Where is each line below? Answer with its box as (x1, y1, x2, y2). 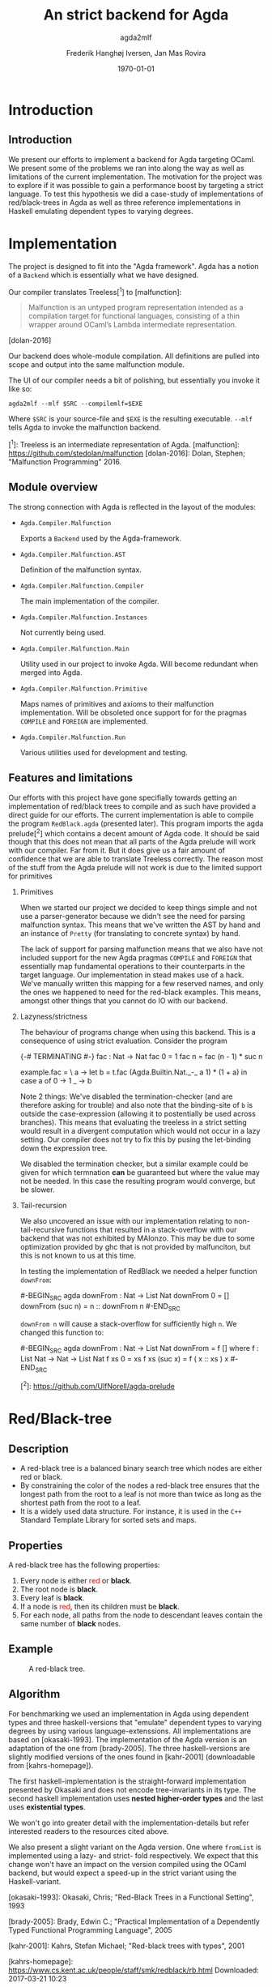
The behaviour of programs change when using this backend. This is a (19, 1028, 257, 1037)
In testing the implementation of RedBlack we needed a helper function (19, 1267, 257, 1276)
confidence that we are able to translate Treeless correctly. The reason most (8, 854, 264, 864)
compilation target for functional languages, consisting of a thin (28, 311, 240, 321)
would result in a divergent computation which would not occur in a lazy (19, 1126, 261, 1136)
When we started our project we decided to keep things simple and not (19, 903, 257, 912)
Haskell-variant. (8, 1876, 62, 1886)
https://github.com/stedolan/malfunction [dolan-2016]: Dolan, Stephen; (8, 448, 245, 458)
